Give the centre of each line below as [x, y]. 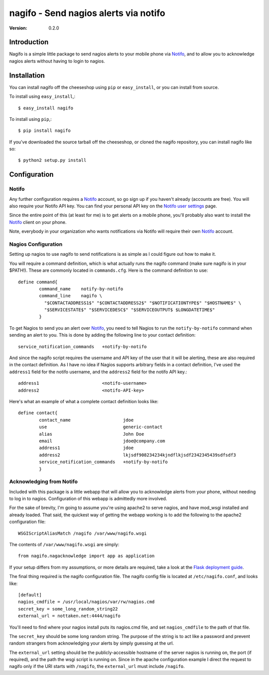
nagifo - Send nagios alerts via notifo [87, 13]
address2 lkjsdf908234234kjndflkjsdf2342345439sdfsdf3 [137, 455]
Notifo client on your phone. [38, 222]
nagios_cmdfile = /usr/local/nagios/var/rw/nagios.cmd [86, 602]
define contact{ [38, 413]
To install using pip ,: [30, 119]
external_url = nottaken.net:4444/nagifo [69, 616]
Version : [18, 28]
